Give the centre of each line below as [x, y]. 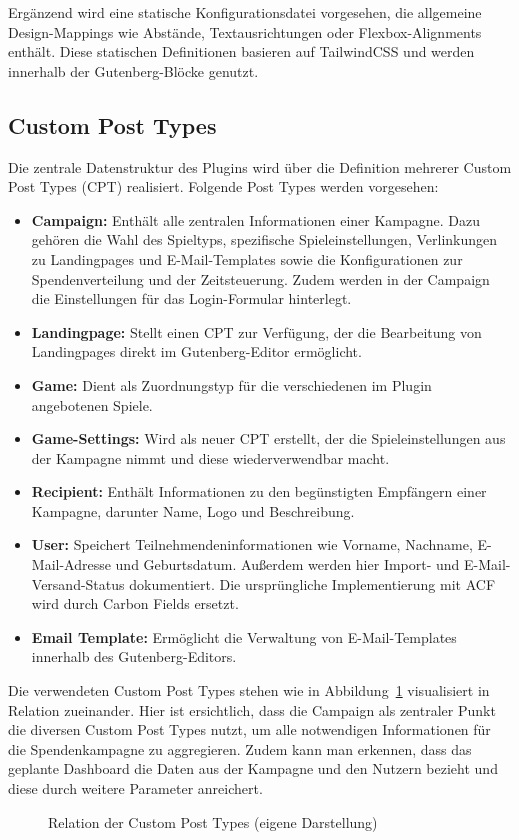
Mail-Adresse [71, 564]
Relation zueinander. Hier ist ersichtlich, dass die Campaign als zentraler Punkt [252, 709]
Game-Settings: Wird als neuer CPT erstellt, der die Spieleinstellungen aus [268, 438]
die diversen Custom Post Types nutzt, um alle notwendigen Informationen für [249, 729]
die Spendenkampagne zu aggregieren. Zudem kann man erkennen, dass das [240, 748]
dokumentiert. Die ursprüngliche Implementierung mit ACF [312, 583]
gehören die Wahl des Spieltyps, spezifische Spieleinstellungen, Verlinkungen [264, 239]
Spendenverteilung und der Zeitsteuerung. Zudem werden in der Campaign [260, 278]
